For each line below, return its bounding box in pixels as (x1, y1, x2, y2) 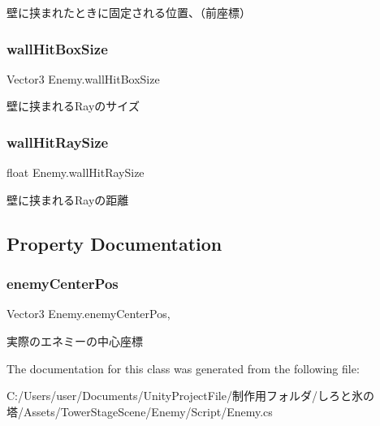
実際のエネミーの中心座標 (6, 333, 143, 349)
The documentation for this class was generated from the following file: (6, 359, 360, 377)
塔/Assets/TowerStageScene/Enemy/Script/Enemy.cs (6, 402, 273, 420)
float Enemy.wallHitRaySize (6, 164, 145, 181)
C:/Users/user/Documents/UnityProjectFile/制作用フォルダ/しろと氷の (6, 387, 374, 404)
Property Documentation (6, 230, 222, 256)
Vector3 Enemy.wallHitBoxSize (6, 70, 160, 87)
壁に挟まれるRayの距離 (6, 191, 129, 208)
